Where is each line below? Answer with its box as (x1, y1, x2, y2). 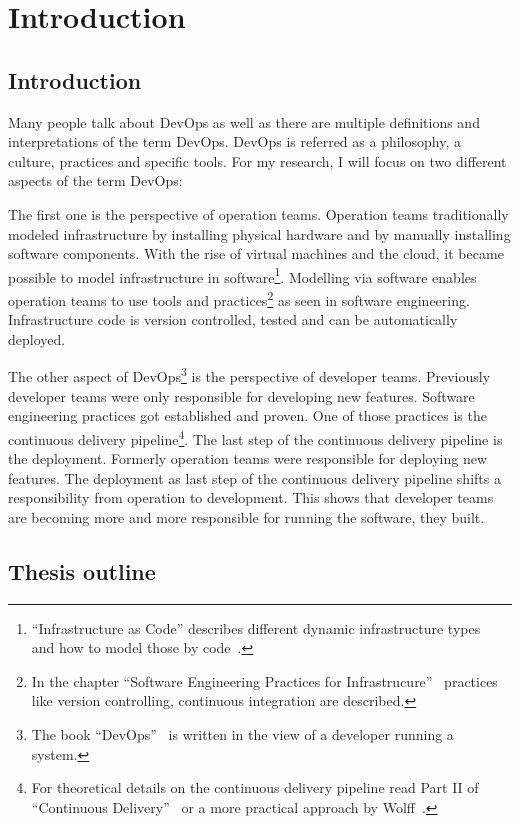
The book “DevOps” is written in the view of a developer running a (31, 724, 454, 745)
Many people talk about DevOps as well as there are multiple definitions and (8, 111, 480, 132)
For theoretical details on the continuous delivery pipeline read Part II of (31, 777, 479, 798)
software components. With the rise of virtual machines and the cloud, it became (8, 243, 504, 264)
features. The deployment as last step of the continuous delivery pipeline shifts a (8, 467, 501, 488)
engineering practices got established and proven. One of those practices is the (8, 405, 487, 426)
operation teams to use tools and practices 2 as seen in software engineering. (8, 286, 470, 310)
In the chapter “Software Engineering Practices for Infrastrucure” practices (31, 670, 498, 691)
